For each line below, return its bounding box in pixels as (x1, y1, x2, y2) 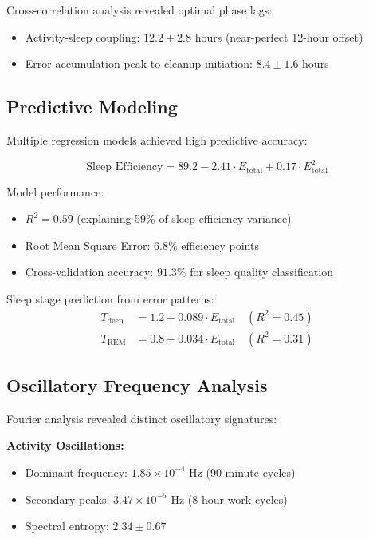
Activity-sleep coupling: (25, 28, 140, 45)
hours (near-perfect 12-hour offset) (194, 28, 363, 45)
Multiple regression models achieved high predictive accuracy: (6, 131, 308, 148)
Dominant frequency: (25, 463, 128, 480)
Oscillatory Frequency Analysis (6, 372, 268, 397)
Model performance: (6, 183, 104, 200)
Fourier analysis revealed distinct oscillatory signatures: (6, 410, 277, 426)
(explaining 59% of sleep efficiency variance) (77, 210, 292, 227)
